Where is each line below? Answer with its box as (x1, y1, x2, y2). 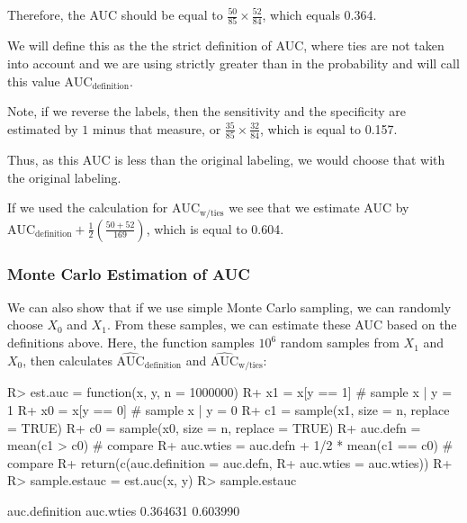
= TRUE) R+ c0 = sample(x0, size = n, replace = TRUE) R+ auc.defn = (7, 418, 421, 437)
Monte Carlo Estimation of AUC (7, 262, 250, 284)
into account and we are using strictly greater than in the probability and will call (7, 53, 460, 72)
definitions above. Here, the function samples (7, 333, 255, 352)
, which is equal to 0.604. (146, 219, 284, 238)
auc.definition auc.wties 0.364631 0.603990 (7, 500, 240, 519)
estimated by (7, 119, 78, 138)
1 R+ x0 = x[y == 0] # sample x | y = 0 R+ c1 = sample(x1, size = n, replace (7, 400, 450, 419)
